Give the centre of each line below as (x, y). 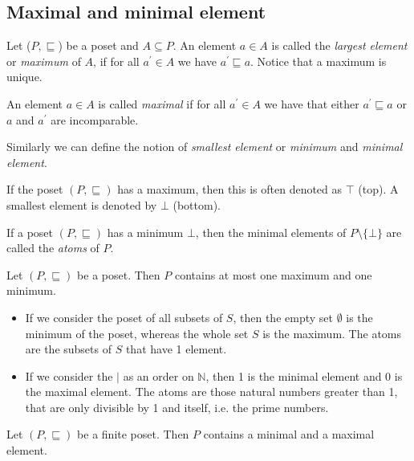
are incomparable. (95, 119)
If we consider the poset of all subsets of (124, 317)
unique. (24, 77)
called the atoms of (53, 248)
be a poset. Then (119, 274)
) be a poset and (98, 45)
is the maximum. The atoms (332, 333)
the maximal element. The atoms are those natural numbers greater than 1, (211, 392)
